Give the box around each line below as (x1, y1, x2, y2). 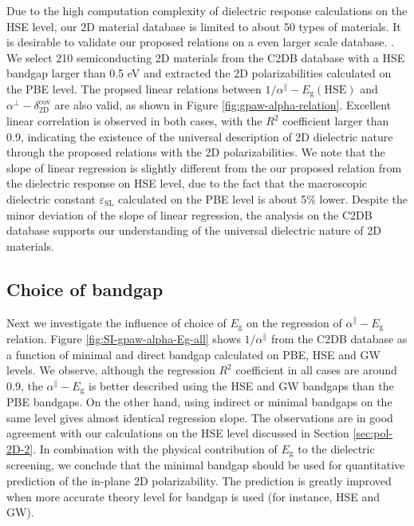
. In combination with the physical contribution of (33, 441, 278, 457)
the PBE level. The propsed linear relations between (6, 80, 262, 97)
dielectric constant (6, 190, 96, 207)
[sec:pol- (353, 425, 393, 441)
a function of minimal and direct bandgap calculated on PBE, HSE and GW (6, 346, 380, 362)
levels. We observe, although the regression (6, 362, 215, 378)
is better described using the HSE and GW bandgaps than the (89, 377, 394, 394)
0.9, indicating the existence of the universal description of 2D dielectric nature (6, 128, 393, 144)
